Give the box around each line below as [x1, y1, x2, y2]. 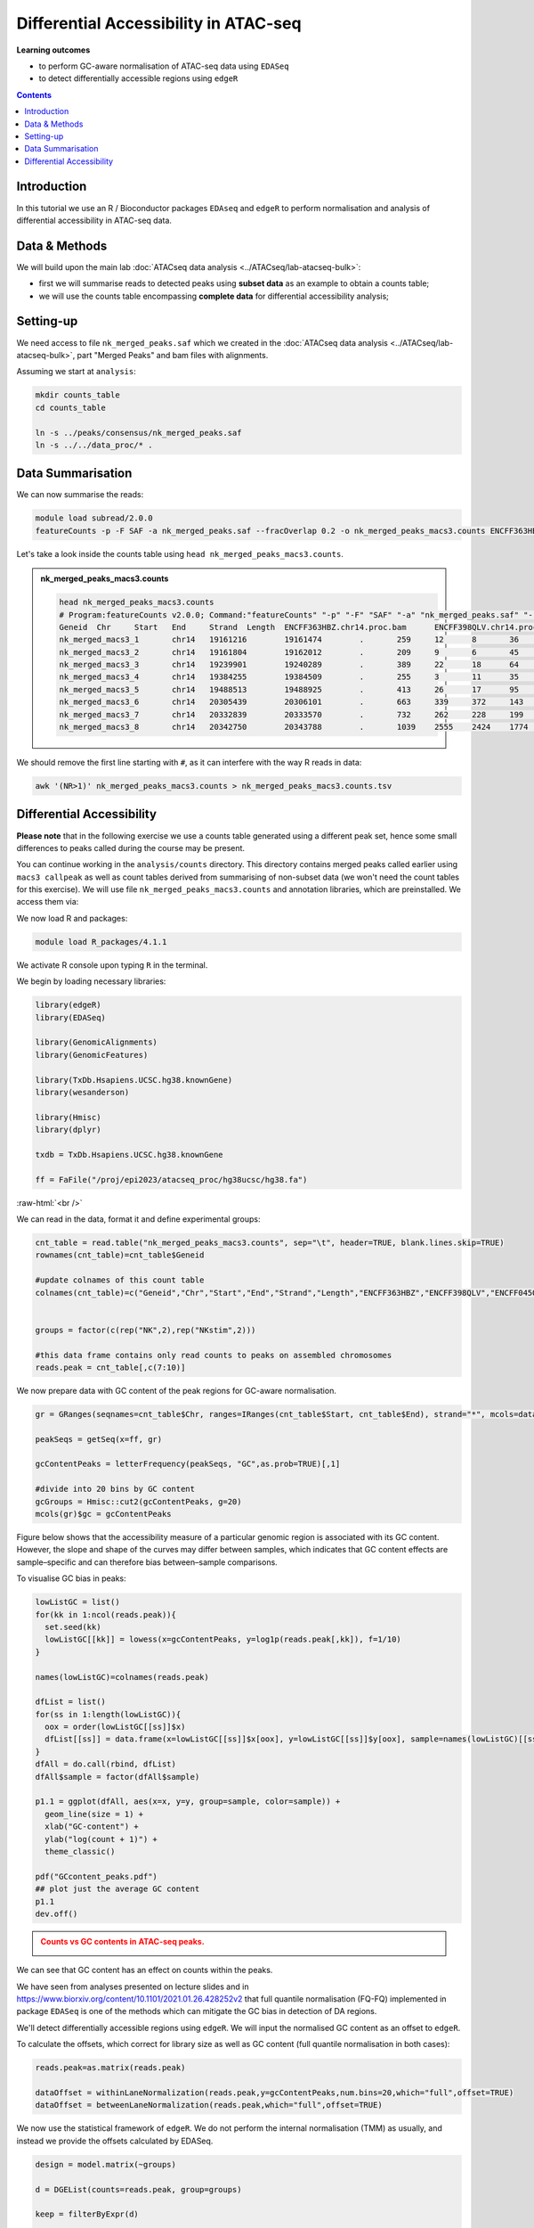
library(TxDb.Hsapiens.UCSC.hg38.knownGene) [35, 1075, 233, 1085]
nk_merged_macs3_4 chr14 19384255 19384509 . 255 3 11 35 [59, 672, 520, 682]
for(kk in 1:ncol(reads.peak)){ [35, 1610, 177, 1619]
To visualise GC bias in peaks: [16, 1573, 126, 1584]
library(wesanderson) [35, 1087, 130, 1097]
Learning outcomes [16, 45, 91, 55]
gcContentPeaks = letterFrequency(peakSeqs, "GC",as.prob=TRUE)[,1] [35, 1459, 341, 1470]
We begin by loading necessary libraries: [16, 976, 166, 987]
